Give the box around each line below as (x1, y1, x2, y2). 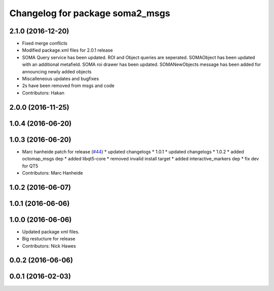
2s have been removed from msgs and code (22, 82, 115, 89)
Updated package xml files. (22, 228, 80, 235)
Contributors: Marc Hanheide (22, 170, 83, 176)
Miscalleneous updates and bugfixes (22, 76, 99, 82)
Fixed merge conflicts (22, 40, 68, 47)
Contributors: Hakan (22, 90, 64, 96)
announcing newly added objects (22, 68, 92, 74)
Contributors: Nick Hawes (22, 243, 76, 249)
